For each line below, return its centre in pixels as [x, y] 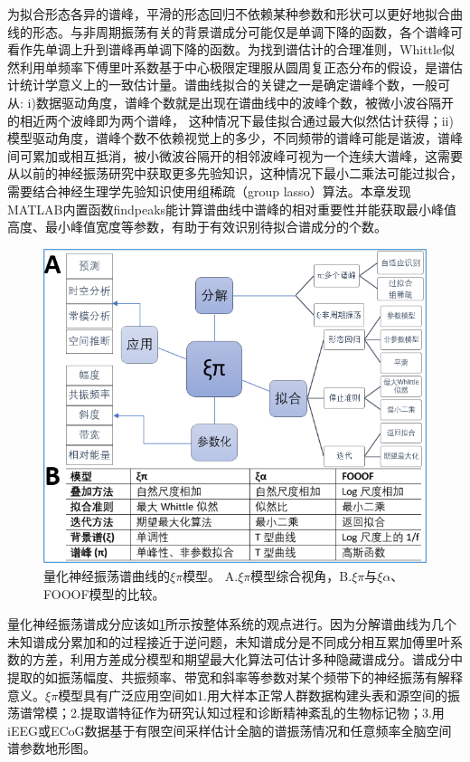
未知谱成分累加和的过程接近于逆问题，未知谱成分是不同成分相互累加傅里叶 [229, 641]
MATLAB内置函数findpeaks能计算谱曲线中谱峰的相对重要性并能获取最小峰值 [232, 209]
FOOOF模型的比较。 [104, 593]
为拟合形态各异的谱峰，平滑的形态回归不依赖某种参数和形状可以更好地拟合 [229, 14]
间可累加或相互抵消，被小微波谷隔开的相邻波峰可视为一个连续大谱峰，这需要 [235, 155]
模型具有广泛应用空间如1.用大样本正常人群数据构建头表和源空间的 [253, 695]
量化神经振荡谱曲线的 [107, 576]
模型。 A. [211, 576]
